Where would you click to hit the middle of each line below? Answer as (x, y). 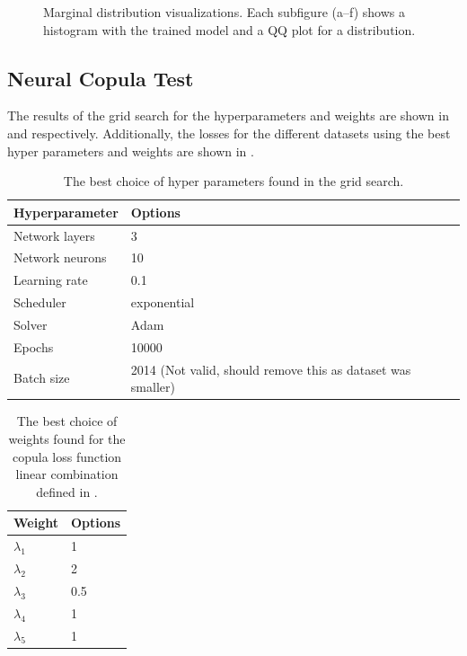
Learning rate (51, 280)
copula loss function (67, 456)
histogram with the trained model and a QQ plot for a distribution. (229, 29)
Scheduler (40, 302)
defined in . (67, 491)
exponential (163, 302)
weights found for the (67, 438)
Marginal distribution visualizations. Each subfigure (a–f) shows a (224, 12)
